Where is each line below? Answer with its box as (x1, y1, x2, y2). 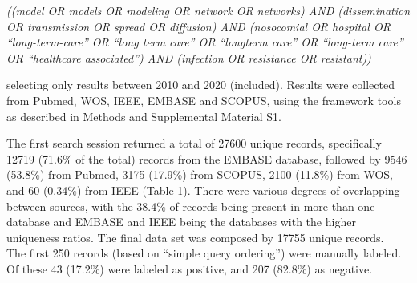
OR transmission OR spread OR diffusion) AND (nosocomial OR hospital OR (6, 18, 391, 34)
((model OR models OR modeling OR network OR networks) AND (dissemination (6, 2, 411, 18)
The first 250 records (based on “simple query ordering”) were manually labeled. (6, 245, 402, 261)
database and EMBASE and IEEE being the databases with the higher (6, 213, 356, 230)
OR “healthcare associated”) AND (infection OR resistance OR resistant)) (6, 49, 371, 66)
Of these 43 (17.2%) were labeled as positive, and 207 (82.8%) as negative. (6, 260, 373, 277)
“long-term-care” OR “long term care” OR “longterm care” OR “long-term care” (6, 34, 403, 51)
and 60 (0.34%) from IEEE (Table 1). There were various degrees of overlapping (6, 181, 400, 198)
